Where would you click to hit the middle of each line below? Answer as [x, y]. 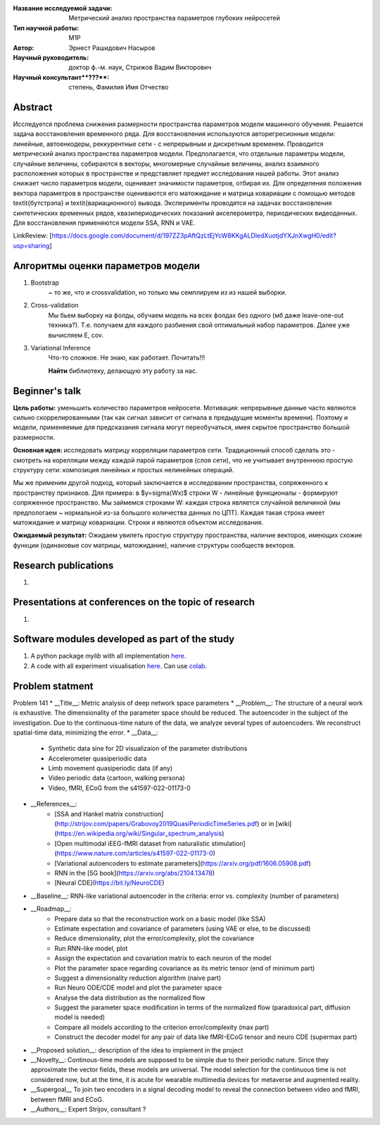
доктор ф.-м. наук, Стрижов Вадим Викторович [140, 68]
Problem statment [53, 686]
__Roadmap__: [51, 909]
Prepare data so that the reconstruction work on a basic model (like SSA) [160, 918]
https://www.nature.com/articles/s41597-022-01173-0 [135, 854]
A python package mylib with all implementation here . [108, 656]
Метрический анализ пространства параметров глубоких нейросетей [175, 18]
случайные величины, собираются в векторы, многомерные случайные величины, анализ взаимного [166, 164]
